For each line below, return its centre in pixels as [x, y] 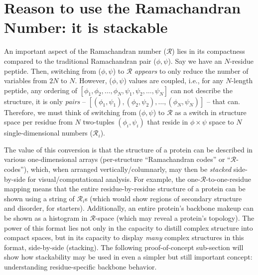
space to [221, 122]
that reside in [168, 122]
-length [242, 80]
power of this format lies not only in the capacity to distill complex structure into [129, 227]
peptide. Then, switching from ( [53, 70]
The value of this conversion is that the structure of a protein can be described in [129, 149]
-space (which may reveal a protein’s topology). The [175, 218]
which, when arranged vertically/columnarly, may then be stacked [131, 169]
